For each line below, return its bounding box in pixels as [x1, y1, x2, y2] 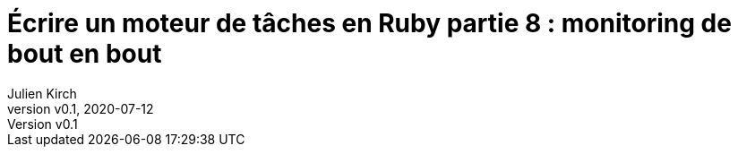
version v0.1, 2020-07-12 [7, 100, 154, 116]
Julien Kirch [7, 85, 77, 101]
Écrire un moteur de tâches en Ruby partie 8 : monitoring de [7, 8, 732, 38]
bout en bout [7, 38, 162, 69]
